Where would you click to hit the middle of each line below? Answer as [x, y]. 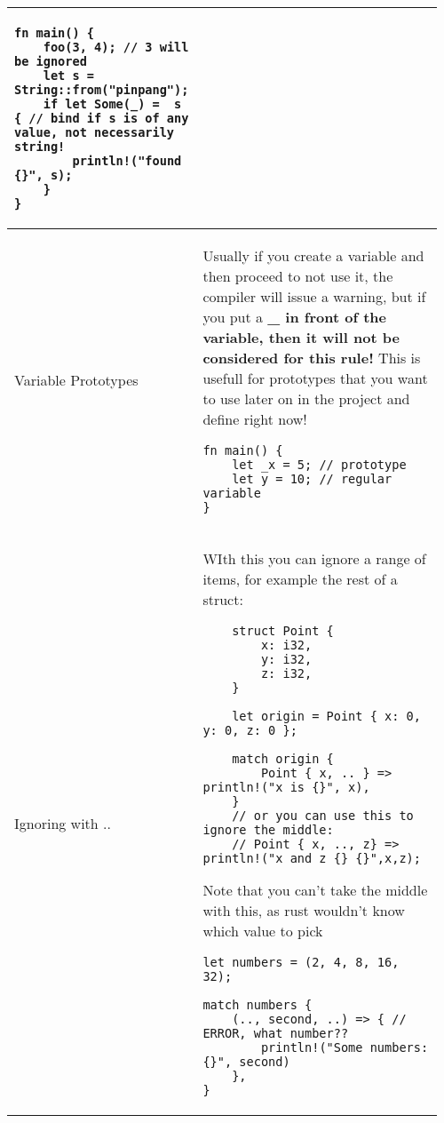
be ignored [51, 61]
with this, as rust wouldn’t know [304, 910]
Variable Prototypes [76, 380]
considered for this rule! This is [312, 358]
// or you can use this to [323, 816]
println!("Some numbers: [345, 1047]
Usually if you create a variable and [313, 255]
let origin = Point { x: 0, [326, 716]
